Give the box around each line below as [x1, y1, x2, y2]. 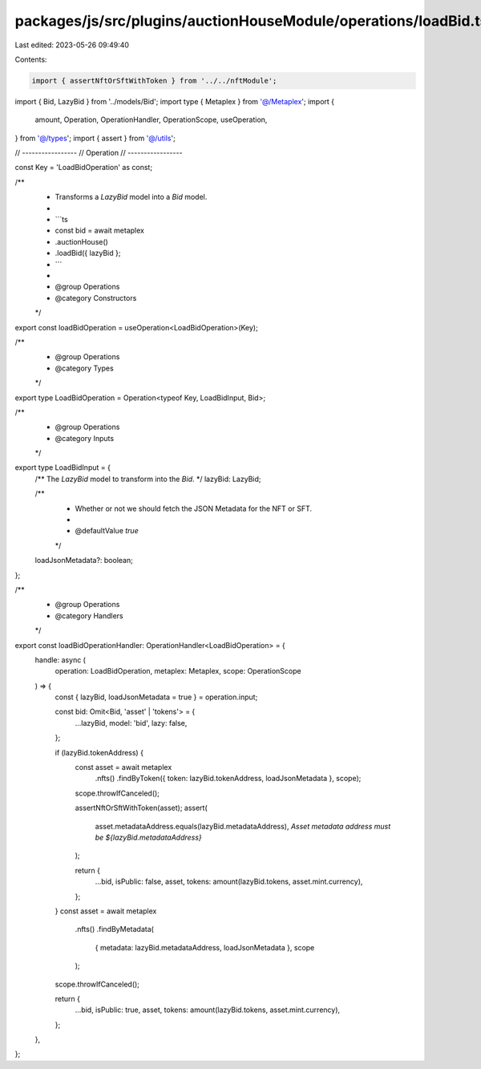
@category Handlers [55, 610, 123, 621]
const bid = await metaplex [55, 225, 144, 236]
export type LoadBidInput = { [14, 463, 111, 472]
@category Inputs [55, 433, 115, 443]
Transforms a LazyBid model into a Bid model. [55, 192, 208, 202]
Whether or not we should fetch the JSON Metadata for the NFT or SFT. [75, 504, 313, 513]
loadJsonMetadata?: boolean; [34, 556, 134, 565]
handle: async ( [34, 654, 86, 665]
